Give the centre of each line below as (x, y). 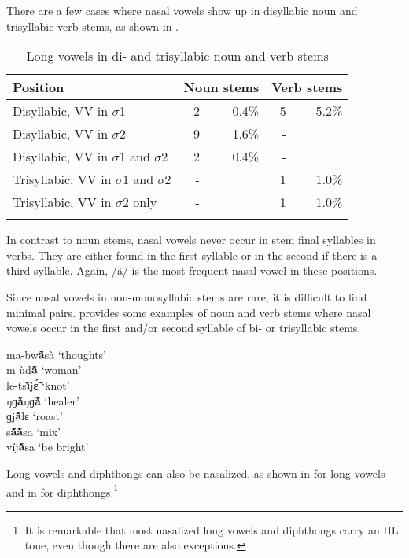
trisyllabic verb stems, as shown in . (93, 26)
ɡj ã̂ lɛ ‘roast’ (35, 416)
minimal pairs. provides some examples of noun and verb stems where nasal (189, 312)
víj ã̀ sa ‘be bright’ (48, 447)
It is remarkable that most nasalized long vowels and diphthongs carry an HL (212, 529)
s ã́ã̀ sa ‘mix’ (34, 431)
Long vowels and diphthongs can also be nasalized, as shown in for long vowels (196, 473)
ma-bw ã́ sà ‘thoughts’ (56, 354)
